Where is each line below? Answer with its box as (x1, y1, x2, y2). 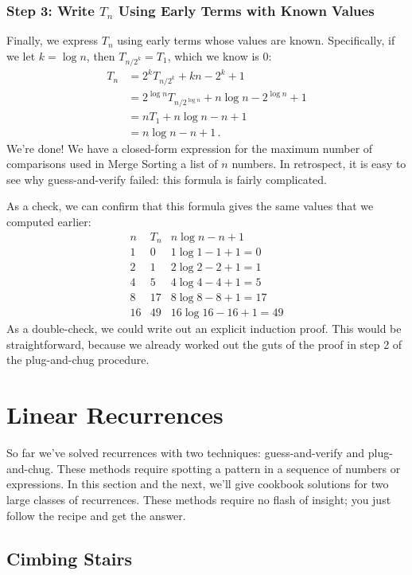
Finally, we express (6, 32, 99, 49)
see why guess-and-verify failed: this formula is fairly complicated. (6, 170, 328, 187)
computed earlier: (6, 213, 91, 230)
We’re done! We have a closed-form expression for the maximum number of (6, 139, 373, 156)
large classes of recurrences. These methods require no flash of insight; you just (6, 491, 391, 507)
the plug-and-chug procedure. (6, 351, 150, 368)
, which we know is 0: (167, 47, 272, 64)
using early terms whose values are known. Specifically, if (117, 32, 395, 49)
